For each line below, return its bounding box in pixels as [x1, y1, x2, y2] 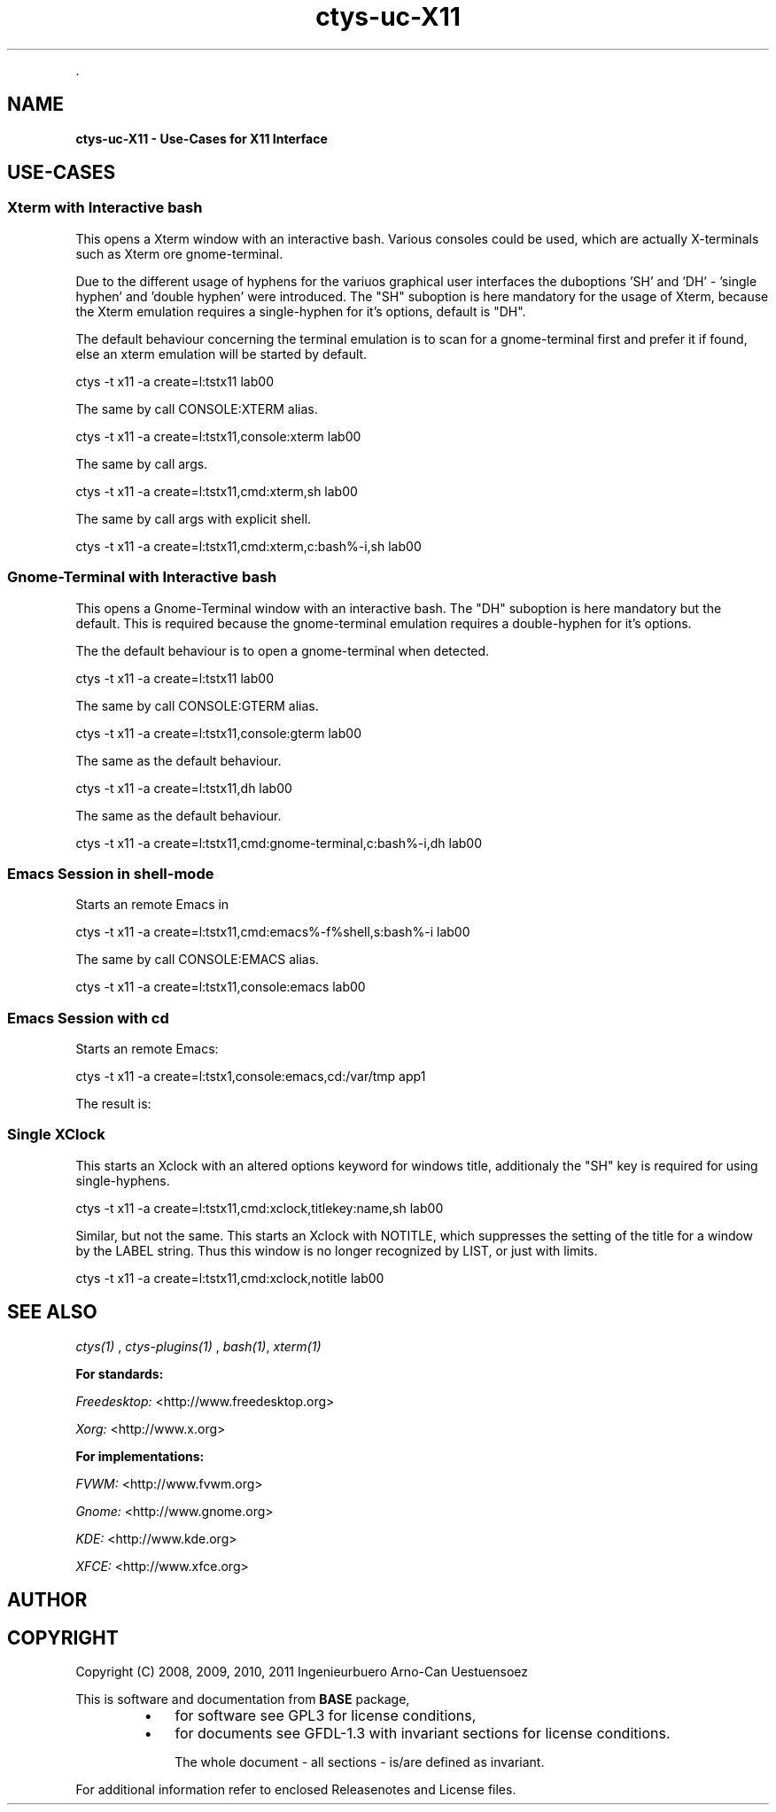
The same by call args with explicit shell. [75, 510, 312, 526]
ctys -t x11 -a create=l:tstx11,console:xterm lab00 [75, 428, 361, 444]
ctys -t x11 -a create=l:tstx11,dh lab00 [75, 780, 292, 796]
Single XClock [7, 1125, 105, 1144]
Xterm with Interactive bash [7, 198, 203, 217]
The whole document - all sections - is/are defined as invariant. [175, 1754, 545, 1769]
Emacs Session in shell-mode [7, 864, 214, 883]
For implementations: [75, 1448, 205, 1464]
